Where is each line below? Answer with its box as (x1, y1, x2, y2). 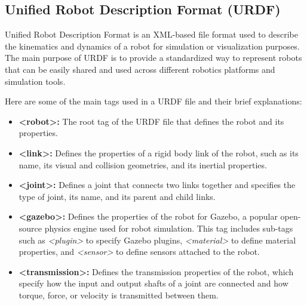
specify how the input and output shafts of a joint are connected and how (19, 277, 288, 289)
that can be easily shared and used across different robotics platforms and (5, 63, 275, 75)
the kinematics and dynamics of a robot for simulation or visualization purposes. (5, 39, 300, 52)
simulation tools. (5, 75, 66, 87)
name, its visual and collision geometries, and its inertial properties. (19, 158, 267, 171)
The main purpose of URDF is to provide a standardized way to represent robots (5, 51, 302, 64)
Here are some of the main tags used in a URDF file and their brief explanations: (5, 95, 302, 107)
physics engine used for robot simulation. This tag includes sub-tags (44, 221, 293, 234)
